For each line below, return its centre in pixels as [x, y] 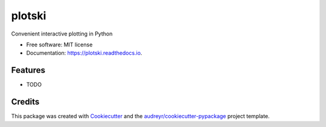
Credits [25, 102]
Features [28, 70]
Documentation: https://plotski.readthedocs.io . [84, 53]
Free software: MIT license [59, 45]
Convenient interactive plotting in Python [62, 34]
